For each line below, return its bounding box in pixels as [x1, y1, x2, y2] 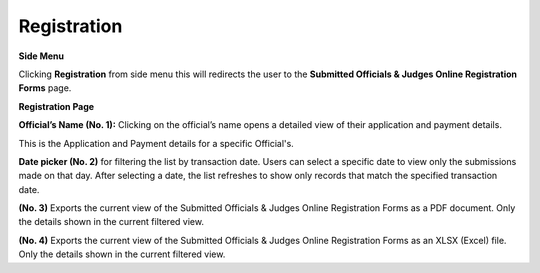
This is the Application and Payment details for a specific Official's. [18, 137, 294, 149]
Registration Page [18, 100, 95, 112]
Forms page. [18, 82, 72, 94]
